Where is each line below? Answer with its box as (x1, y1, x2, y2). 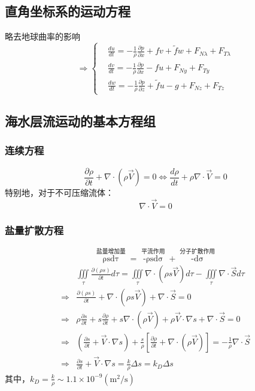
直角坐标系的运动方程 (5, 2, 130, 20)
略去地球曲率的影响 (5, 30, 80, 43)
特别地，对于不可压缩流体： (5, 186, 114, 199)
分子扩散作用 (180, 248, 215, 255)
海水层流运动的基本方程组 (5, 112, 156, 130)
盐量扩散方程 (5, 222, 64, 237)
